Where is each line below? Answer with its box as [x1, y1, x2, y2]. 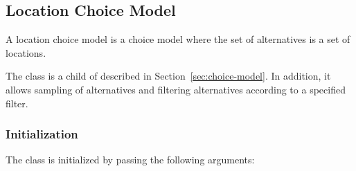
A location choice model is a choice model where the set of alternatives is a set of [6, 32, 350, 46]
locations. [6, 45, 46, 60]
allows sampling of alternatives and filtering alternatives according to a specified [6, 82, 346, 96]
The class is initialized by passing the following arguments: [6, 152, 255, 167]
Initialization [6, 125, 78, 143]
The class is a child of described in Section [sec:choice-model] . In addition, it [6, 69, 331, 83]
